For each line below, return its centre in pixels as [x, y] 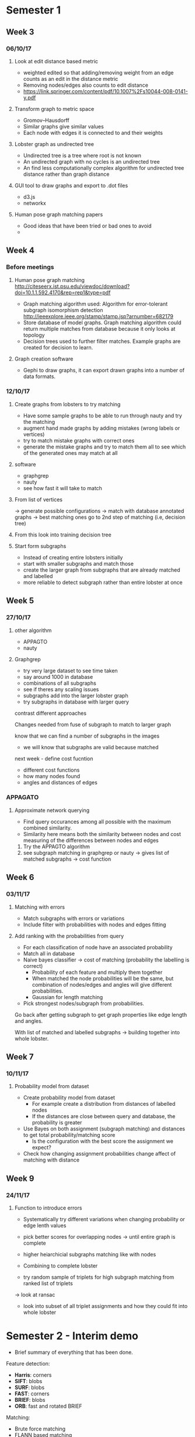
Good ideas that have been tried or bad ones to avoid [87, 226]
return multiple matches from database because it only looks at [99, 328]
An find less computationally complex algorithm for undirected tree [104, 168]
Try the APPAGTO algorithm [57, 846]
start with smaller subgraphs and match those [79, 563]
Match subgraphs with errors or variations [74, 918]
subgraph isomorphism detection [63, 310]
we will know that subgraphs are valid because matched [91, 747]
